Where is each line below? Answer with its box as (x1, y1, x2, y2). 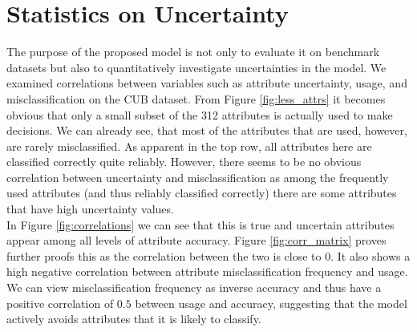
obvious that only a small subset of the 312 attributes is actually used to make (6, 106, 393, 123)
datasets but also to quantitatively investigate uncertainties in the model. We (6, 59, 387, 75)
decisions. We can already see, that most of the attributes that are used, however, (6, 122, 407, 139)
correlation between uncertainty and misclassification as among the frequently (6, 168, 389, 185)
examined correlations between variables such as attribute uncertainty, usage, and (6, 75, 407, 91)
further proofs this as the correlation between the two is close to (6, 247, 322, 264)
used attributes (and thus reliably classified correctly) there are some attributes (6, 184, 397, 201)
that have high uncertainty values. (6, 200, 174, 217)
